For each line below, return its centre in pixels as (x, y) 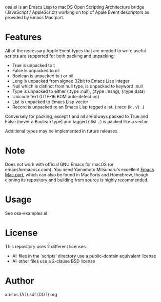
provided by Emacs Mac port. (35, 17)
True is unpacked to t (33, 65)
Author (20, 281)
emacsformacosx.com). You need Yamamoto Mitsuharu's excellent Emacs (80, 169)
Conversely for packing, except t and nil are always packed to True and (77, 116)
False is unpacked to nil (36, 70)
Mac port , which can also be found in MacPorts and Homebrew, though (77, 174)
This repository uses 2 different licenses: (46, 246)
